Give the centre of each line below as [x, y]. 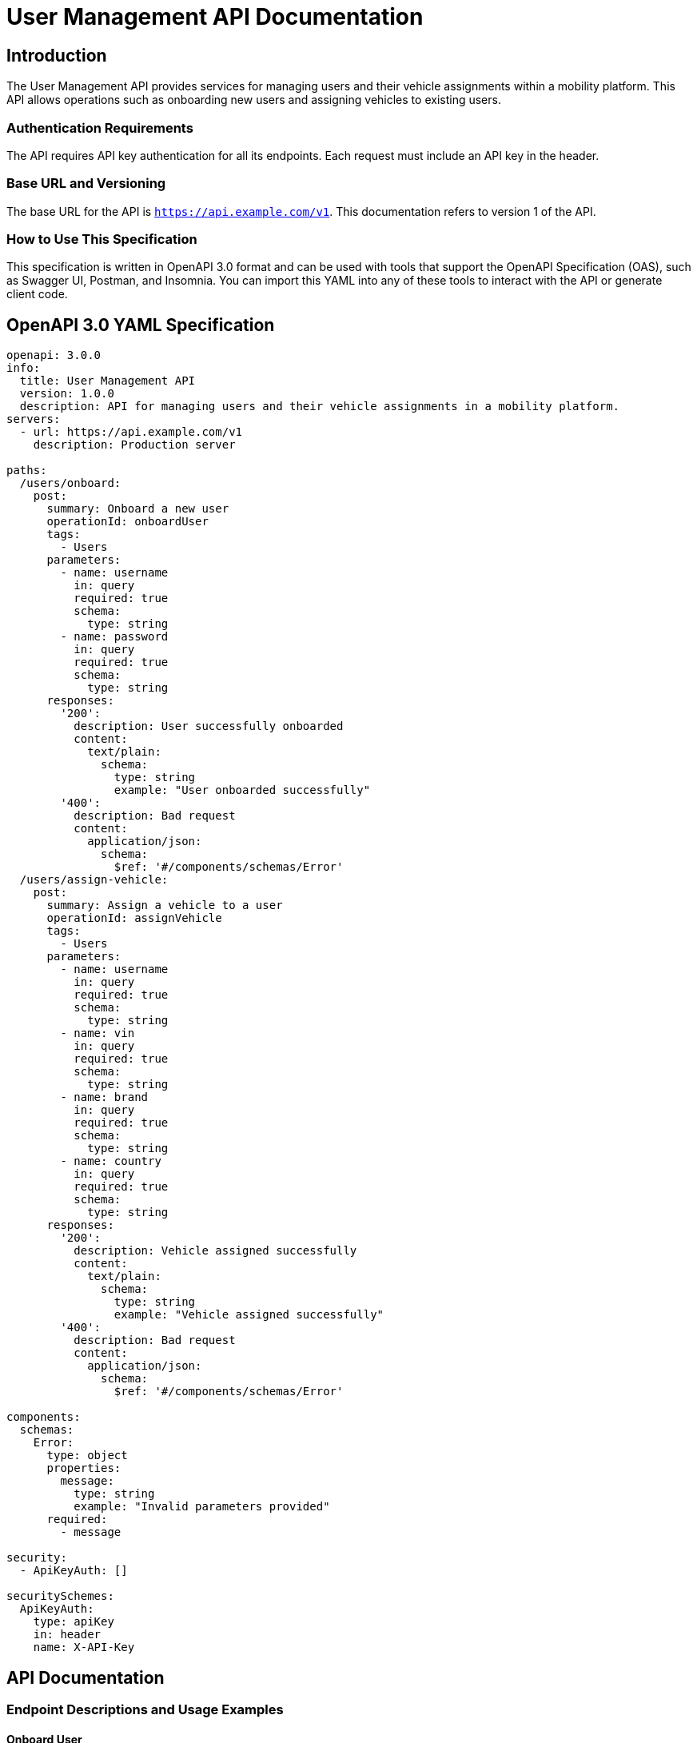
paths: [27, 471]
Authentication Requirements [100, 128]
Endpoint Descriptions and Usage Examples [145, 1710]
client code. [37, 294]
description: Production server [134, 445]
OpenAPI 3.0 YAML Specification [141, 325]
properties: [84, 1468]
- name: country [111, 1161]
